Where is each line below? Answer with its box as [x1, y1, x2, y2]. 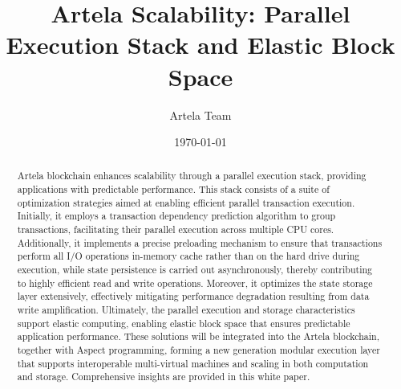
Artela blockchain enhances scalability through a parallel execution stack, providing [17, 169, 367, 182]
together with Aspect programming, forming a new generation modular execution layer [17, 343, 380, 357]
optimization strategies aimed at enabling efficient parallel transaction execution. [17, 195, 355, 209]
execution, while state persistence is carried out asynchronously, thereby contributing [17, 263, 373, 276]
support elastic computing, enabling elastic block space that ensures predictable [17, 316, 350, 330]
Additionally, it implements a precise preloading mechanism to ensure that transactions [17, 235, 383, 249]
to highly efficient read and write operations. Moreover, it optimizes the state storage [17, 276, 373, 289]
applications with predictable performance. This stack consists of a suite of [17, 182, 330, 196]
